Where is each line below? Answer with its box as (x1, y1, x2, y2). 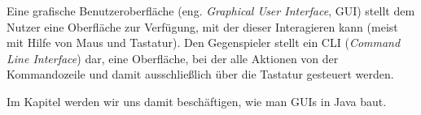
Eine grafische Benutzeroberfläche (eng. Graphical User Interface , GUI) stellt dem (7, 2, 415, 19)
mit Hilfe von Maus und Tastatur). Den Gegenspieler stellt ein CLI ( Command (7, 34, 401, 51)
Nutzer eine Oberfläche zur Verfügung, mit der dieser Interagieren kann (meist (7, 18, 398, 35)
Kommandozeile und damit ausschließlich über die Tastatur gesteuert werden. (7, 66, 394, 83)
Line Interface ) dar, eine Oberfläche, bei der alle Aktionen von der (7, 49, 339, 66)
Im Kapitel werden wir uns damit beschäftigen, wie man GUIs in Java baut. (7, 92, 387, 109)
